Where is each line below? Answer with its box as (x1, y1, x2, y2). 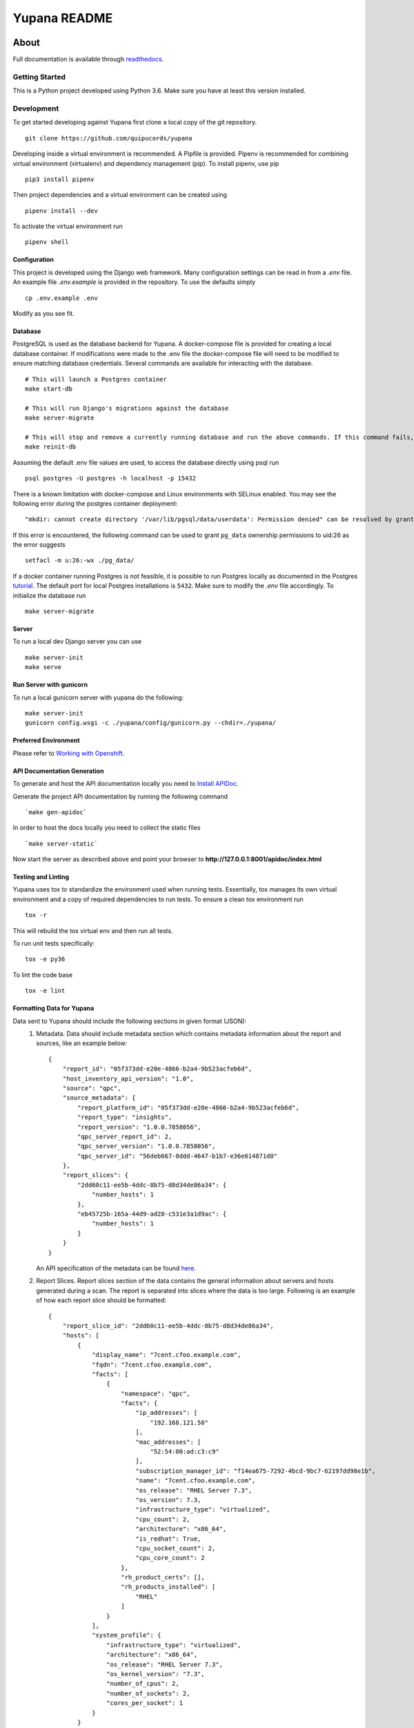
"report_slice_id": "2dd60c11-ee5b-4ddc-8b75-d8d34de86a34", (62, 1322, 274, 1330)
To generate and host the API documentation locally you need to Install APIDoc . (12, 780, 239, 788)
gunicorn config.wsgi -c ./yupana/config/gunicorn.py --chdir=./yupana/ (25, 719, 276, 727)
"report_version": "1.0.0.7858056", (77, 1123, 201, 1131)
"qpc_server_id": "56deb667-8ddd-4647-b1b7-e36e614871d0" (77, 1152, 278, 1160)
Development (12, 104, 59, 113)
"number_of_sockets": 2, (106, 1689, 190, 1697)
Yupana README (12, 10, 113, 26)
